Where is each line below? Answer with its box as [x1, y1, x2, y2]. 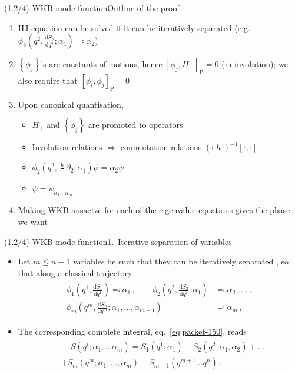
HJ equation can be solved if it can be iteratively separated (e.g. [18, 21, 250, 34]
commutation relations [120, 141, 202, 153]
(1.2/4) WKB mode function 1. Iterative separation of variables [4, 235, 232, 247]
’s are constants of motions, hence [41, 58, 163, 70]
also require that [18, 74, 78, 86]
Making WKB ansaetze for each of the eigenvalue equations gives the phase [18, 204, 290, 216]
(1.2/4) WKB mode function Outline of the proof [4, 2, 180, 14]
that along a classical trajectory [18, 266, 132, 279]
